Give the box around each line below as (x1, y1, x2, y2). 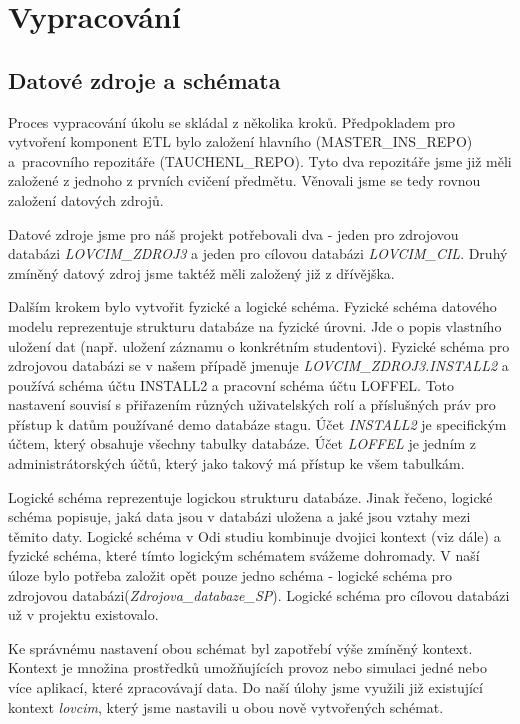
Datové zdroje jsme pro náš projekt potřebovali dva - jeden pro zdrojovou (8, 223, 459, 244)
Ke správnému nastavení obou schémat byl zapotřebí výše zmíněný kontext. (8, 637, 473, 658)
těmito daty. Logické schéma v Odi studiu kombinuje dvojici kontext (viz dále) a (8, 525, 501, 546)
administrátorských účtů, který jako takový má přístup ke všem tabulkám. (8, 453, 465, 474)
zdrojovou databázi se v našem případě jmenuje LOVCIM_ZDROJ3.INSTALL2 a (8, 355, 509, 376)
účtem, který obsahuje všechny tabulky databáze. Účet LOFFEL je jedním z (8, 433, 477, 454)
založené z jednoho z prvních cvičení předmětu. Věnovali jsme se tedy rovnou (8, 170, 481, 191)
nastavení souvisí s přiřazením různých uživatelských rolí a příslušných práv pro (8, 394, 496, 415)
